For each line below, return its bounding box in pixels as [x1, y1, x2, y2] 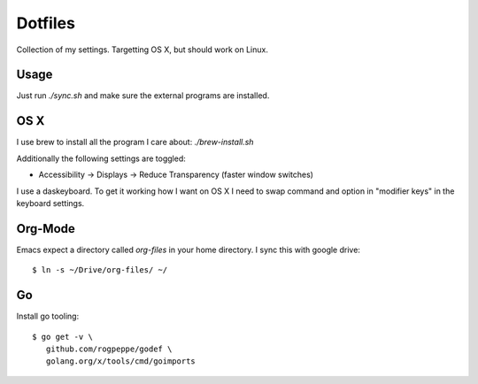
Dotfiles [16, 13, 75, 33]
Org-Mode [16, 221, 75, 236]
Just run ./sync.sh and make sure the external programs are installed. [16, 90, 270, 101]
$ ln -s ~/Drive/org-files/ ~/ [32, 265, 168, 275]
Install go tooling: [16, 311, 80, 322]
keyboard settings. [16, 197, 85, 208]
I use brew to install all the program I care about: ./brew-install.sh [16, 137, 254, 148]
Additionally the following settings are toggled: [16, 153, 186, 164]
